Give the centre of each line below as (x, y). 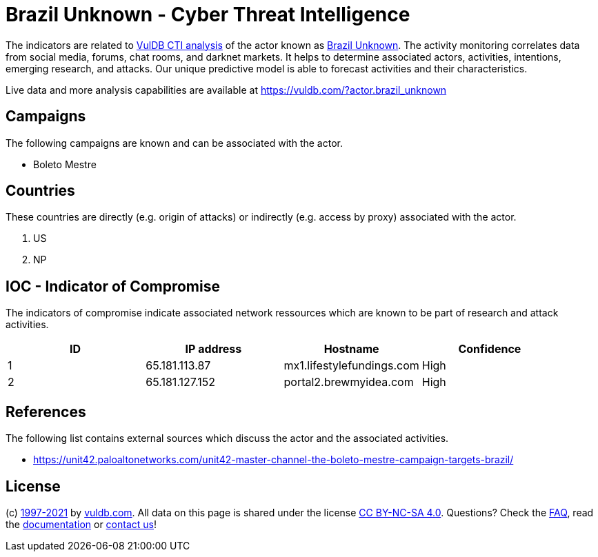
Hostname (351, 349)
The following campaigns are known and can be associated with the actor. (174, 143)
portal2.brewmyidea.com (349, 382)
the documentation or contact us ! (81, 524)
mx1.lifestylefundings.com (351, 366)
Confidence (490, 349)
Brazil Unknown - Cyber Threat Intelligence (208, 14)
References (46, 412)
